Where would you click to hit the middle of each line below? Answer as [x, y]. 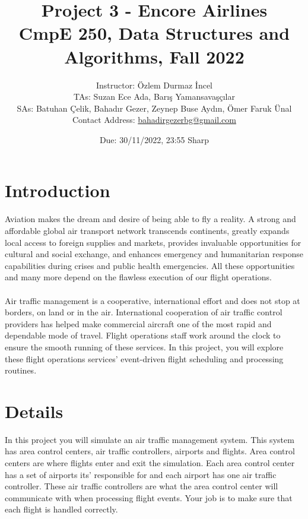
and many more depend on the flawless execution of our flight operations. [138, 277]
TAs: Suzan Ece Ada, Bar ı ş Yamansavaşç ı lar [154, 96]
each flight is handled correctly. [61, 509]
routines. [21, 370]
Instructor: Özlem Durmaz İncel [154, 85]
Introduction [58, 190]
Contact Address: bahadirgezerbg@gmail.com [154, 120]
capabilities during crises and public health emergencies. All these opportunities [150, 265]
